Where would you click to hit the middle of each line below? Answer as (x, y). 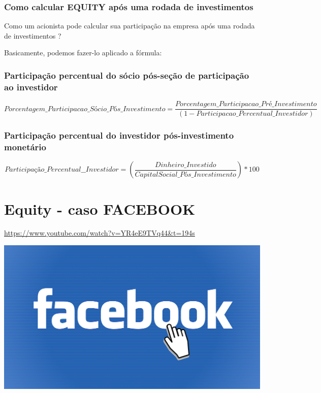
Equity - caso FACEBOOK (100, 208)
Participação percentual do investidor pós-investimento (119, 135)
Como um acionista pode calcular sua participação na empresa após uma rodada (130, 26)
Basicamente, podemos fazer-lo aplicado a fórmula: (83, 53)
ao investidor (31, 87)
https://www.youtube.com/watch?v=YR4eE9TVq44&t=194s (100, 233)
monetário (25, 147)
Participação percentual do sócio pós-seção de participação (127, 75)
